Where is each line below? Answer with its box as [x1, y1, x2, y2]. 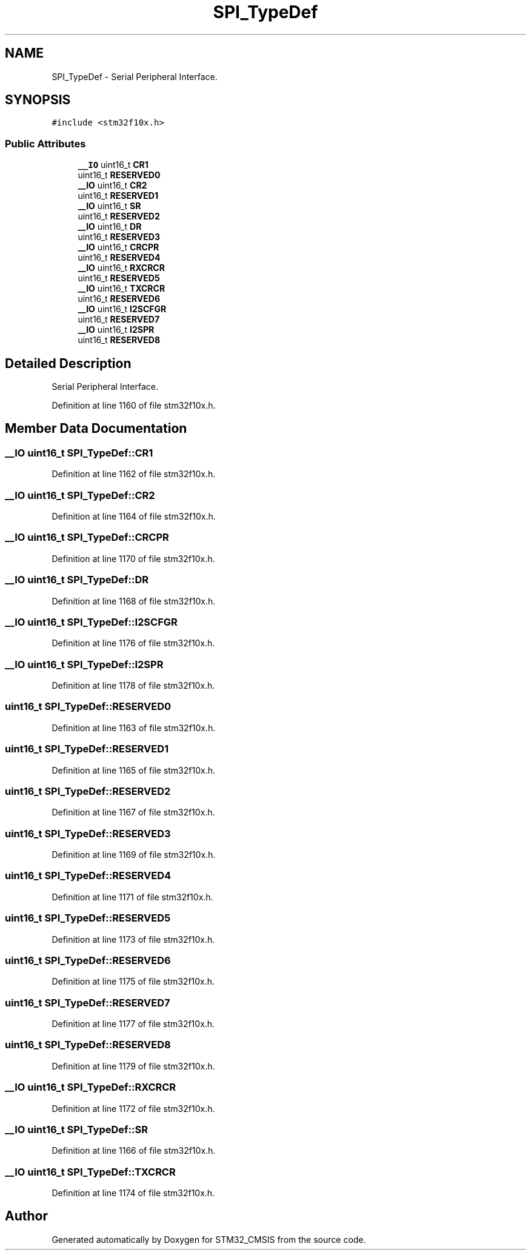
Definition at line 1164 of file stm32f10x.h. [52, 511, 216, 521]
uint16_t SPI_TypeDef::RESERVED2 [5, 785, 171, 797]
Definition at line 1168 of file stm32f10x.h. [52, 595, 216, 606]
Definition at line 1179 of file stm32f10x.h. [52, 1060, 215, 1071]
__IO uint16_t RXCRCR [78, 263, 165, 273]
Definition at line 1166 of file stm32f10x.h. [52, 1145, 216, 1156]
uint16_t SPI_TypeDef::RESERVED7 [5, 996, 170, 1009]
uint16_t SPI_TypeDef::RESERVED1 [5, 743, 169, 755]
